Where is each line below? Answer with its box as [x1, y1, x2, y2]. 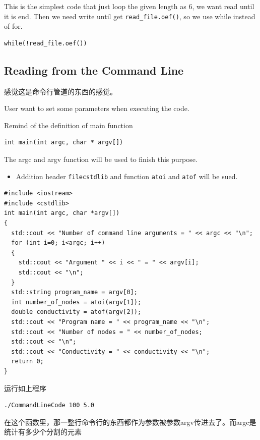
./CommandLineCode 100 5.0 [4, 402, 94, 409]
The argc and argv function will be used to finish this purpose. [4, 154, 198, 164]
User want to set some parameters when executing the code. [4, 103, 189, 114]
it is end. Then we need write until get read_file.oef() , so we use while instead [4, 11, 255, 21]
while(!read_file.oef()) [4, 39, 87, 47]
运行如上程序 [4, 382, 46, 393]
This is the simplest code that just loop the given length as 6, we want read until [4, 1, 254, 11]
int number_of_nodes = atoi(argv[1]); [11, 298, 142, 306]
